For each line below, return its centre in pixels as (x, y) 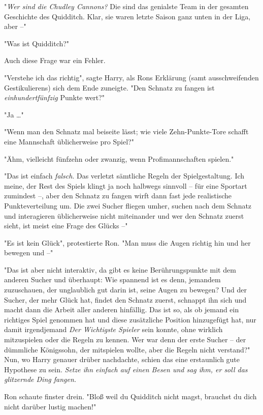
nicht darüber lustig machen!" (50, 406)
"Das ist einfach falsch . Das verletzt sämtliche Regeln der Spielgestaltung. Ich (124, 176)
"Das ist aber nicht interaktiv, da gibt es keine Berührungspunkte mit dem (120, 269)
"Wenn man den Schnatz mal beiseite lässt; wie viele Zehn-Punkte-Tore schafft (126, 131)
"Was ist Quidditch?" (37, 43)
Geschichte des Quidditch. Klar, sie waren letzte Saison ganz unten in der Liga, (127, 16)
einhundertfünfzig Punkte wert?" (54, 97)
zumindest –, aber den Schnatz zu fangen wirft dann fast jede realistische (118, 196)
